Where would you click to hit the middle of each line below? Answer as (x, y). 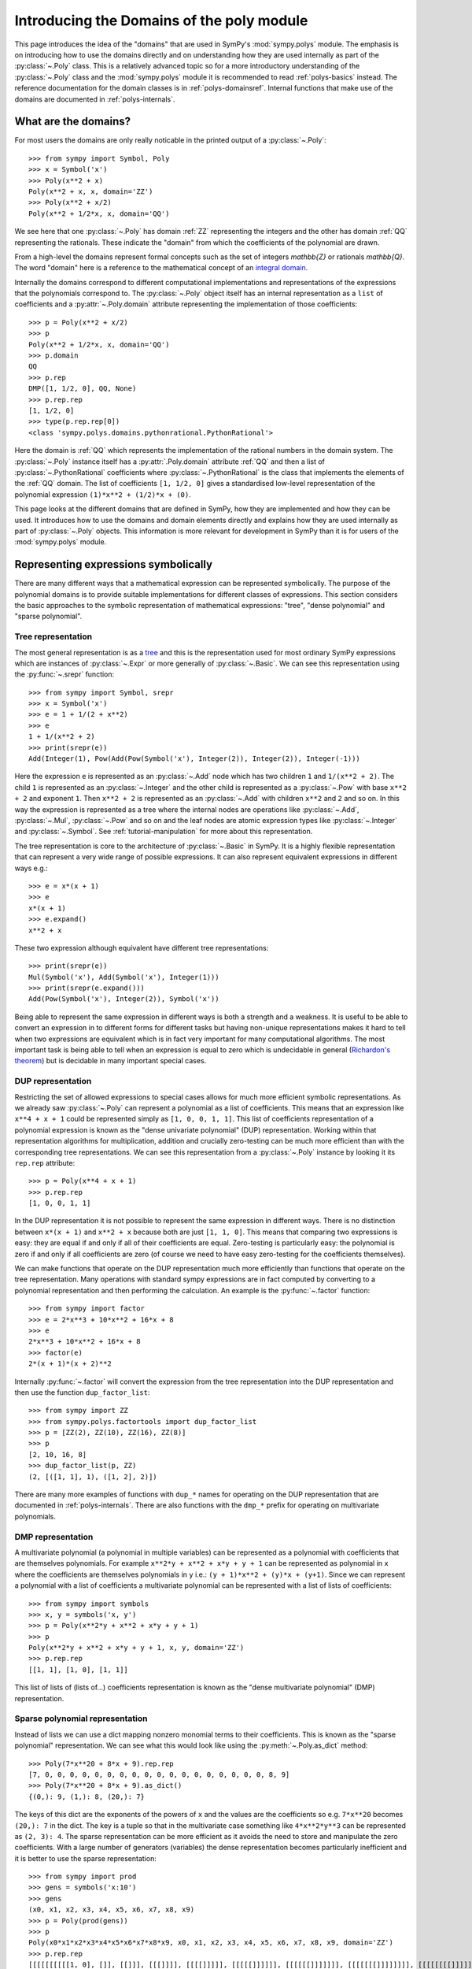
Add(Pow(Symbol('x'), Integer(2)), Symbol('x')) (124, 999)
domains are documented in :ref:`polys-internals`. (95, 99)
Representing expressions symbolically (113, 564)
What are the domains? (73, 122)
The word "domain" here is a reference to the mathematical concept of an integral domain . (161, 268)
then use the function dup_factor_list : (82, 1392)
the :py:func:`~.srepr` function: (65, 674)
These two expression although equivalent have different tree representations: (142, 947)
